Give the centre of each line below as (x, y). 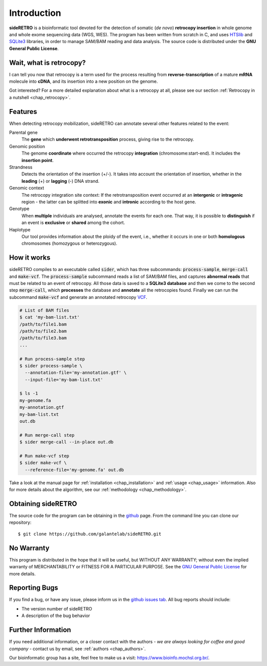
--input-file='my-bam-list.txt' (64, 380)
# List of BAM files (44, 310)
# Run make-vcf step (44, 456)
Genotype (19, 209)
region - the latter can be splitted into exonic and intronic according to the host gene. (109, 202)
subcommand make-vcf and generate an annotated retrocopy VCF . (78, 297)
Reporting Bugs (34, 588)
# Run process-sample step (52, 359)
